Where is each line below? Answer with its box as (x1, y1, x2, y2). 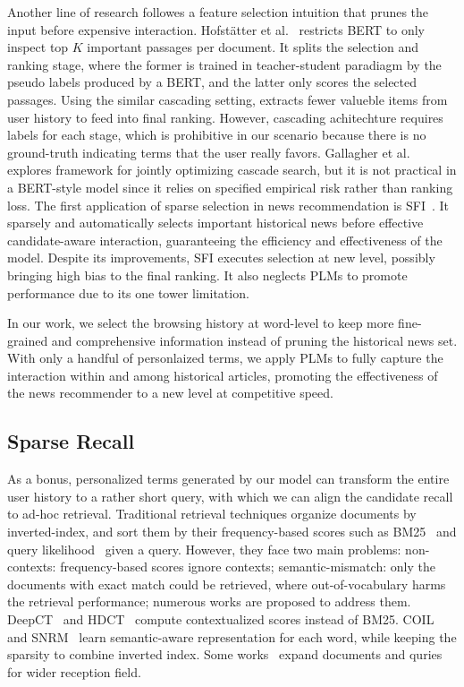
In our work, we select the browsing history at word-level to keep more (7, 313, 394, 332)
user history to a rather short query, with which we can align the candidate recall (7, 486, 453, 505)
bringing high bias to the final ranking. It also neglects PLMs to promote (7, 265, 408, 284)
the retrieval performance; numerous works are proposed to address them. (7, 592, 411, 611)
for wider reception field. (7, 662, 141, 681)
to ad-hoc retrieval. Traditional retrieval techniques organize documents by (7, 504, 417, 523)
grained (7, 331, 48, 349)
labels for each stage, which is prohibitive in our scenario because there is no (7, 125, 426, 144)
